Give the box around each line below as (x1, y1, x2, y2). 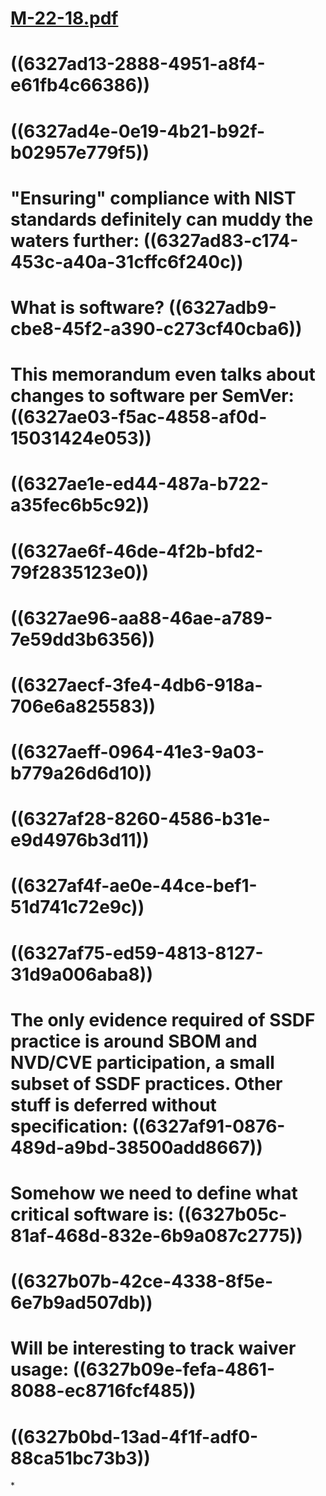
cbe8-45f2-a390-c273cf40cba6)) (10, 317, 303, 340)
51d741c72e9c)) (10, 896, 145, 919)
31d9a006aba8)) (10, 963, 153, 986)
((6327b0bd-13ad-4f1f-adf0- (10, 1425, 259, 1448)
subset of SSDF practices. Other (10, 1072, 283, 1095)
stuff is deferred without (10, 1093, 217, 1116)
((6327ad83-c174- (143, 229, 299, 252)
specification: (10, 1115, 128, 1137)
